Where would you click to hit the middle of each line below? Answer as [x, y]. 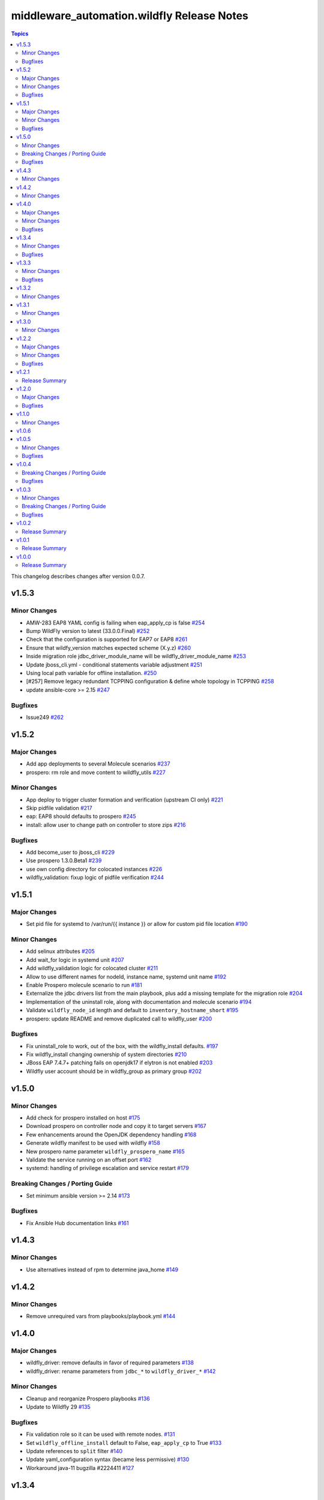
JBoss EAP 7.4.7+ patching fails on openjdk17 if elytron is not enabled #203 [119, 1063]
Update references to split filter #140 [74, 1451]
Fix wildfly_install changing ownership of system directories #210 [106, 1054]
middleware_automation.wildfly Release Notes [130, 16]
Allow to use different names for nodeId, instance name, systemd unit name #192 [126, 976]
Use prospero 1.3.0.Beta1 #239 [64, 860]
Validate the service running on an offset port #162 [89, 1159]
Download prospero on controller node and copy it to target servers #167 [116, 1126]
